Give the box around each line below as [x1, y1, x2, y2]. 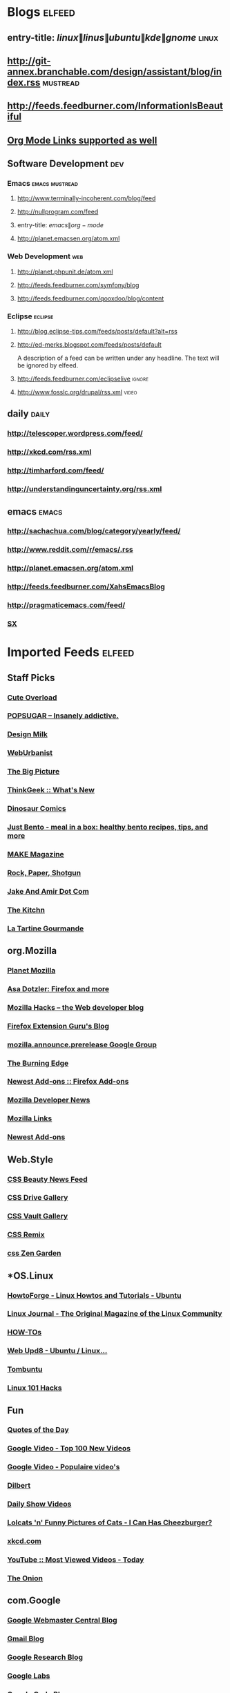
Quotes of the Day [7, 1425, 69, 1435]
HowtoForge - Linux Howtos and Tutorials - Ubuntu [7, 1290, 182, 1300]
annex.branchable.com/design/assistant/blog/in [7, 66, 222, 77]
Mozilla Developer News [7, 1096, 90, 1105]
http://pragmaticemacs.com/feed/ [7, 600, 126, 610]
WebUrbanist [7, 748, 53, 758]
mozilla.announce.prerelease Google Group [7, 1040, 157, 1049]
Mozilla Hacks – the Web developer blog [7, 1002, 144, 1012]
